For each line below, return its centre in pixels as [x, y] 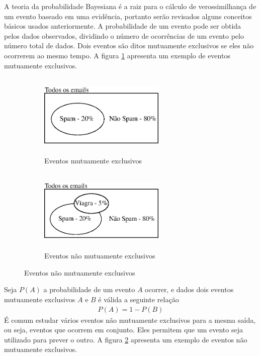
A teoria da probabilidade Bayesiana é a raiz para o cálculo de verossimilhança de [130, 6]
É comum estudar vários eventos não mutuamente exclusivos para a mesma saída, [130, 320]
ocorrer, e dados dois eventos [189, 289]
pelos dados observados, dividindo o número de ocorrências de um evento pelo [124, 35]
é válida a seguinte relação [139, 299]
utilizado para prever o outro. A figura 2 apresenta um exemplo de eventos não [126, 339]
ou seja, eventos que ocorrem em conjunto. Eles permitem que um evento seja [123, 330]
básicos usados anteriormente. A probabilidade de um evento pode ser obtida [123, 26]
